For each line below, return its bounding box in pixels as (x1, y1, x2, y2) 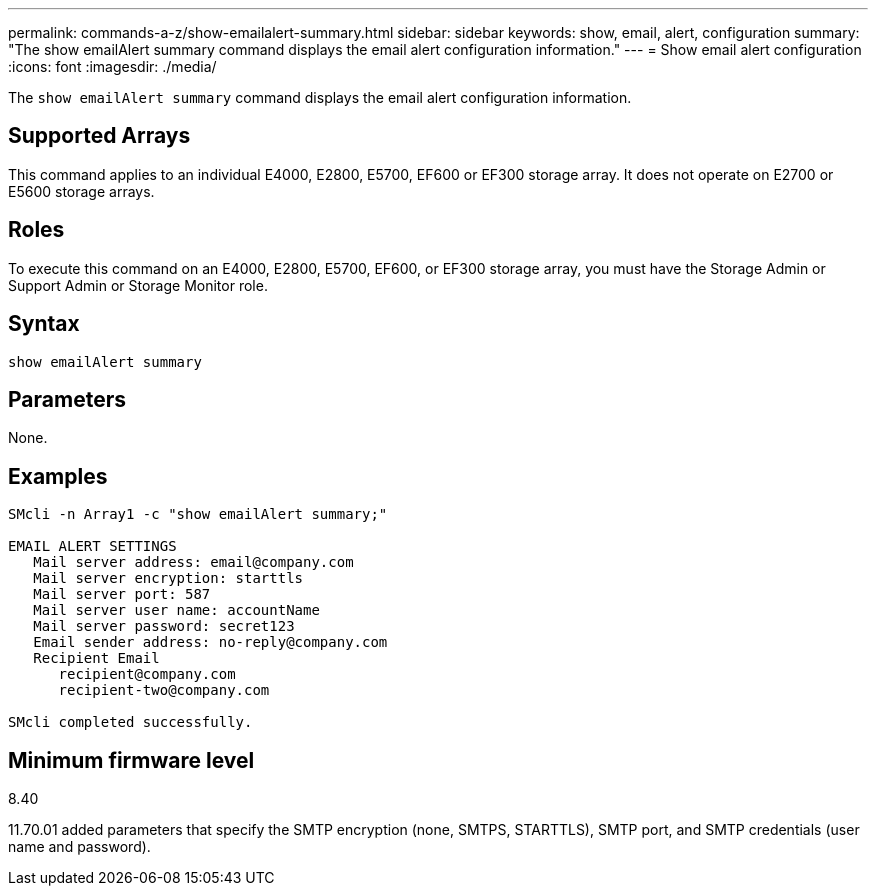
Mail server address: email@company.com (33, 554, 354, 571)
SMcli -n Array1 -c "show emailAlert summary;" (8, 506, 388, 523)
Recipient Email (33, 650, 160, 667)
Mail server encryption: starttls (33, 570, 304, 587)
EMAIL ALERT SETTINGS (8, 538, 177, 555)
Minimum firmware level (8, 747, 255, 773)
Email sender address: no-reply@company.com (33, 634, 388, 651)
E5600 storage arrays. (8, 182, 155, 200)
